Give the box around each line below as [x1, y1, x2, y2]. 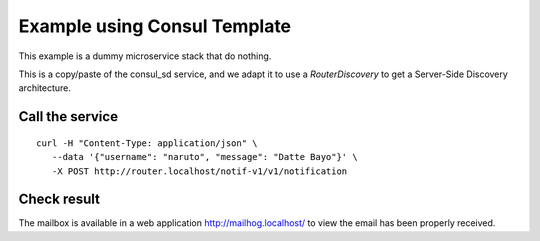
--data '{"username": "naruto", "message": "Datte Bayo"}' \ [51, 151, 359, 163]
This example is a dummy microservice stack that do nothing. [18, 50, 272, 62]
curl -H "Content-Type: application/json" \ [36, 137, 259, 149]
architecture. [18, 82, 72, 94]
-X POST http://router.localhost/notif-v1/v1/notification [51, 165, 348, 177]
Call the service [18, 108, 119, 125]
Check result [18, 191, 100, 208]
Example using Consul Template [18, 15, 292, 37]
